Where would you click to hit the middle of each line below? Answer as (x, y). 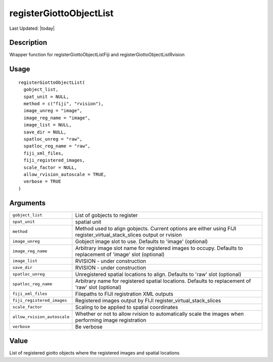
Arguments (28, 203)
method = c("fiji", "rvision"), (63, 104)
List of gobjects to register (106, 215)
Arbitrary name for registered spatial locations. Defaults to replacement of (163, 281)
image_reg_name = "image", (57, 118)
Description (28, 43)
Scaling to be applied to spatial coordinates (127, 307)
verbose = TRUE (42, 182)
